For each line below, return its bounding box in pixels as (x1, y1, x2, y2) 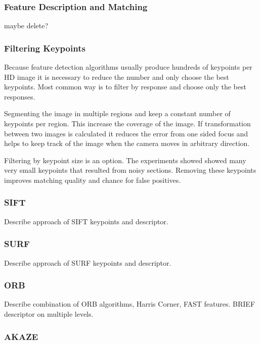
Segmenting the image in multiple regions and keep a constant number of (4, 108, 231, 119)
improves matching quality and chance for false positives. (4, 174, 181, 185)
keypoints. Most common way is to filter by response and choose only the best (4, 81, 246, 92)
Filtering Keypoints (4, 41, 85, 54)
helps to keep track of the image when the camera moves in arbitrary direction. (4, 138, 250, 149)
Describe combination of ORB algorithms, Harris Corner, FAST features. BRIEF (4, 299, 255, 309)
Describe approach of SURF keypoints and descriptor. (4, 257, 171, 268)
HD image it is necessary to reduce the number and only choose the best (4, 71, 229, 82)
